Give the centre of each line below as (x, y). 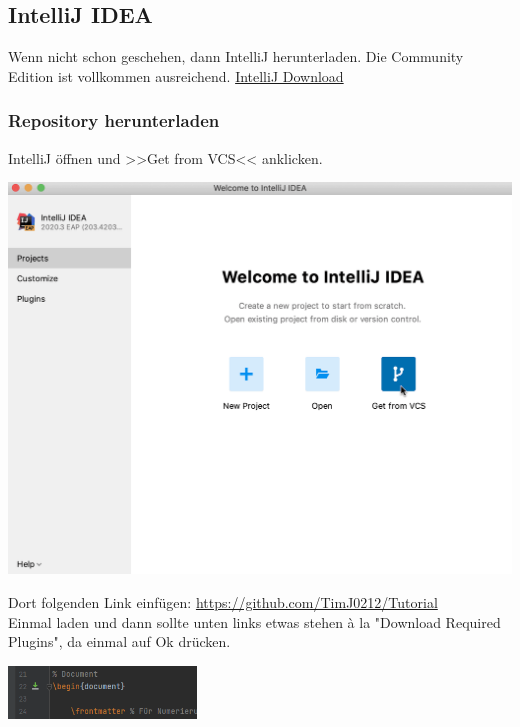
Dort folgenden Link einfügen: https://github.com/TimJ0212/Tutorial (223, 602)
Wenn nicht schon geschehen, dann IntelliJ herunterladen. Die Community (236, 56)
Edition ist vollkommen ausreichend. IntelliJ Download (176, 75)
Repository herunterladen (114, 120)
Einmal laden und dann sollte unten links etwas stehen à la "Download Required (254, 621)
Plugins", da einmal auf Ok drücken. (119, 641)
